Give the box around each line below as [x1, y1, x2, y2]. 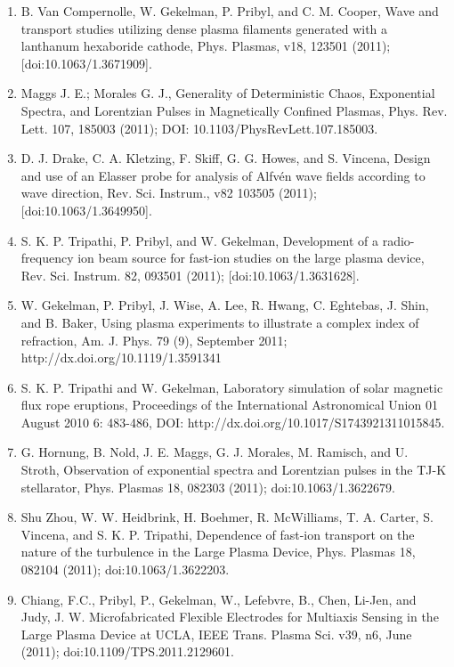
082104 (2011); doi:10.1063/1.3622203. [20, 560, 230, 579]
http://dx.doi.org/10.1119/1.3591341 [20, 348, 222, 367]
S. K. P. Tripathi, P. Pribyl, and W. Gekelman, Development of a [20, 231, 378, 249]
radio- [382, 231, 415, 249]
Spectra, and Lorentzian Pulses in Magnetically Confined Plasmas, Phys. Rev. [20, 101, 448, 119]
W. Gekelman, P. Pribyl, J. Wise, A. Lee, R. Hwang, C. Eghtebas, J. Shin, [20, 296, 429, 314]
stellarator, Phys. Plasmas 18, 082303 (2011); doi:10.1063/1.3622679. [20, 477, 395, 496]
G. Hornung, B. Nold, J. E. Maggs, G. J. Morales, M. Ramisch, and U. [20, 443, 409, 461]
